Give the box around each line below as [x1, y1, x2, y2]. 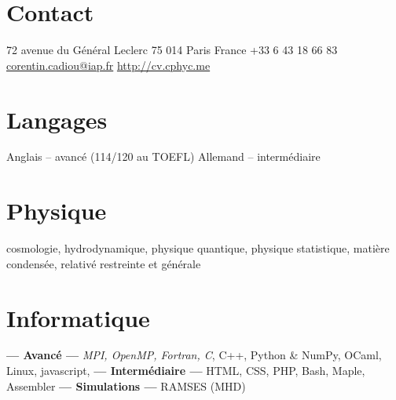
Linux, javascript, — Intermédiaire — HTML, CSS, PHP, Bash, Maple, [6, 362, 365, 379]
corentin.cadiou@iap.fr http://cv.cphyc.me [6, 56, 211, 73]
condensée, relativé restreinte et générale [6, 255, 201, 271]
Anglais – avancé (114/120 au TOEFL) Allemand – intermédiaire [6, 148, 321, 165]
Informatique [6, 301, 150, 333]
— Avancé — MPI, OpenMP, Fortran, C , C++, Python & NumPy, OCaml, [6, 347, 382, 363]
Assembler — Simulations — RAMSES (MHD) [6, 377, 246, 394]
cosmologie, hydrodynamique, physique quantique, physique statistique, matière [6, 240, 390, 256]
